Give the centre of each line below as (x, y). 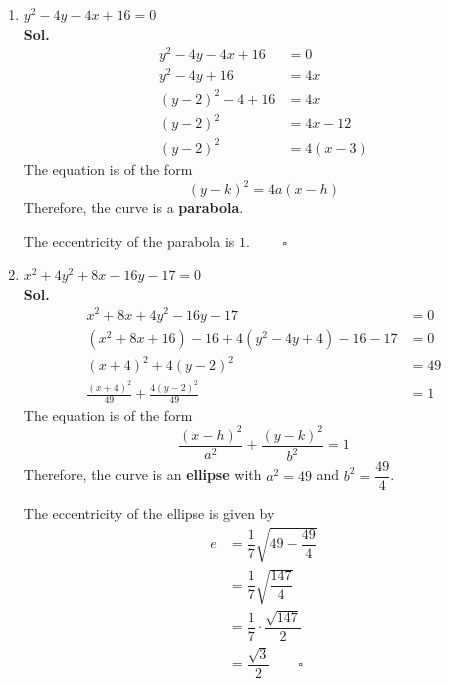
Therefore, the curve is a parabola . (133, 207)
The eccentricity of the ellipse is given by (149, 513)
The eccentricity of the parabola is (129, 240)
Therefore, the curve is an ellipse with (142, 474)
